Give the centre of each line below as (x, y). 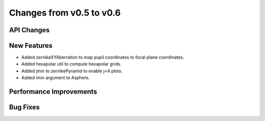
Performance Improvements (53, 92)
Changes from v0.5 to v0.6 (65, 13)
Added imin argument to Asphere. (55, 78)
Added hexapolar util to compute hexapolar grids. (71, 64)
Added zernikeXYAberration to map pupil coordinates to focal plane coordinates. (103, 57)
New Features (31, 46)
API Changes (29, 30)
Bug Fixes (25, 107)
